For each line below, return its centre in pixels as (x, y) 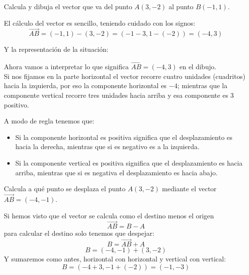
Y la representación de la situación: (56, 49)
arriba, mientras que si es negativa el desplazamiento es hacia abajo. (117, 172)
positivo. (16, 104)
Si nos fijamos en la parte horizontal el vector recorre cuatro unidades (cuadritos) (125, 76)
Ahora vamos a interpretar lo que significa (66, 67)
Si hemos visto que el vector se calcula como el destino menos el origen (109, 215)
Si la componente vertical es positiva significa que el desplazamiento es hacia (129, 162)
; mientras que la (202, 85)
